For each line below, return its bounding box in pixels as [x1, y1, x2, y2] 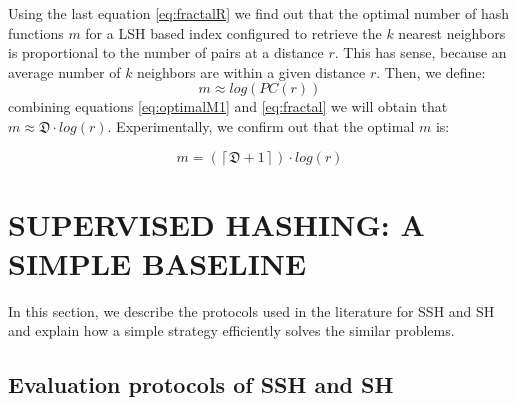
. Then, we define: [376, 61, 486, 82]
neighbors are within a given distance [137, 61, 366, 82]
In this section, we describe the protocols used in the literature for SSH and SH [8, 300, 495, 321]
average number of [8, 61, 121, 82]
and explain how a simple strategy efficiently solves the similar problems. [8, 320, 455, 341]
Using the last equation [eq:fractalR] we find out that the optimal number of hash [8, 3, 510, 23]
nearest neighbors [398, 22, 506, 43]
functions [8, 22, 64, 43]
